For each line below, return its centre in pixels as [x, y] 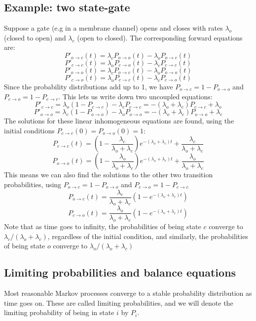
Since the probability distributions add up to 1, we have [89, 86]
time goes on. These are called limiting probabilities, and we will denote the [119, 302]
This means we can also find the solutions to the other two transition [109, 175]
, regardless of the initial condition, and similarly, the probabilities [148, 236]
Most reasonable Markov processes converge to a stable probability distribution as [128, 293]
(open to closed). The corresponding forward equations [160, 37]
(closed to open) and [35, 37]
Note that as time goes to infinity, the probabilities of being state [103, 226]
